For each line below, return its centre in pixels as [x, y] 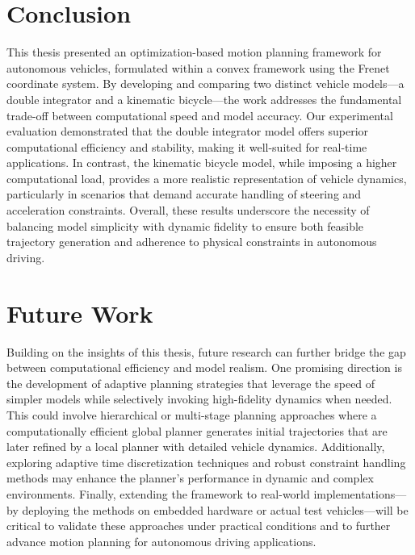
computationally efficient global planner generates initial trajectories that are [197, 430]
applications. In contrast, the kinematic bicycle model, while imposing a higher [202, 163]
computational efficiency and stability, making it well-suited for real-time [187, 146]
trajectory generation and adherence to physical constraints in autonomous [192, 242]
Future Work [80, 313]
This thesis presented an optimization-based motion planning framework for [194, 52]
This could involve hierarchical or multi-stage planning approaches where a [192, 414]
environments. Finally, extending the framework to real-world [158, 493]
